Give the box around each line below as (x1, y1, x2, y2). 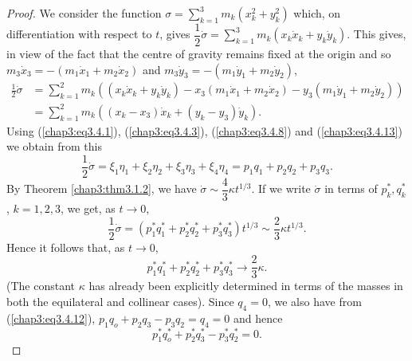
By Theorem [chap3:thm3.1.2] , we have (6, 180, 197, 197)
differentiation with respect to (6, 26, 152, 42)
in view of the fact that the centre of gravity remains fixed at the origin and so (6, 45, 391, 62)
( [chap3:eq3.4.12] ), (6, 309, 96, 326)
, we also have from (267, 292, 362, 309)
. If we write (251, 180, 311, 197)
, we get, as (60, 200, 116, 217)
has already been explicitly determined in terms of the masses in (88, 277, 403, 294)
